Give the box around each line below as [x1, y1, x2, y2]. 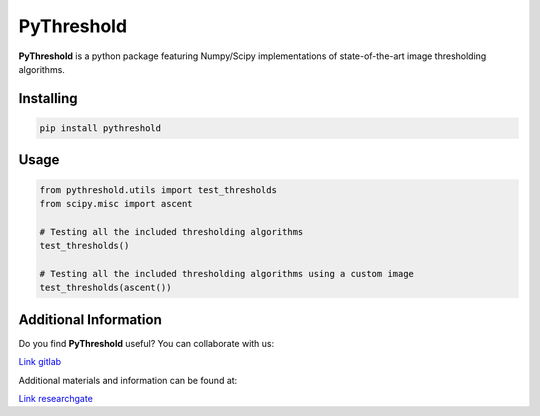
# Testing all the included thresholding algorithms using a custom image [39, 268, 415, 279]
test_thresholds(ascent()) [39, 282, 172, 294]
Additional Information [18, 311, 162, 328]
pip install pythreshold [39, 122, 162, 134]
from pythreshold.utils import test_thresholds [39, 184, 277, 195]
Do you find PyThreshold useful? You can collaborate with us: [18, 337, 275, 349]
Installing [18, 90, 79, 107]
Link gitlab [18, 356, 62, 368]
